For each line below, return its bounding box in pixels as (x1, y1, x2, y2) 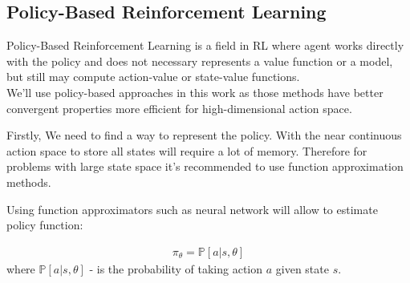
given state (275, 260, 329, 277)
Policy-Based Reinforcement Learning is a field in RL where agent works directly (6, 37, 404, 54)
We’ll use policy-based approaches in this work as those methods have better (6, 83, 384, 100)
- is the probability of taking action (89, 260, 263, 277)
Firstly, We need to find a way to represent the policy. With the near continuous (6, 127, 402, 144)
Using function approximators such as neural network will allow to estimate (6, 200, 378, 217)
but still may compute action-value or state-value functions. (6, 68, 300, 85)
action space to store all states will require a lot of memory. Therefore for (6, 142, 367, 159)
